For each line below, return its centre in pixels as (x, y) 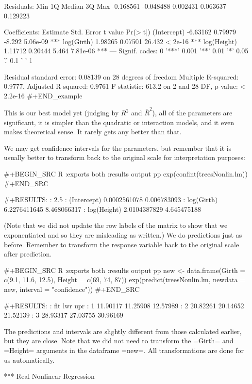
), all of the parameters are (192, 113)
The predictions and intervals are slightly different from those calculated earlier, (123, 331)
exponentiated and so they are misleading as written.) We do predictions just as (123, 235)
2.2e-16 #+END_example (43, 95)
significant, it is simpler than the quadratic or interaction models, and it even (119, 122)
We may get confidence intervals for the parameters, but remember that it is (118, 148)
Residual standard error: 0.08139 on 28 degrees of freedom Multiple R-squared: (121, 76)
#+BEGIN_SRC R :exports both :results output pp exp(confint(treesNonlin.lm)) (126, 174)
